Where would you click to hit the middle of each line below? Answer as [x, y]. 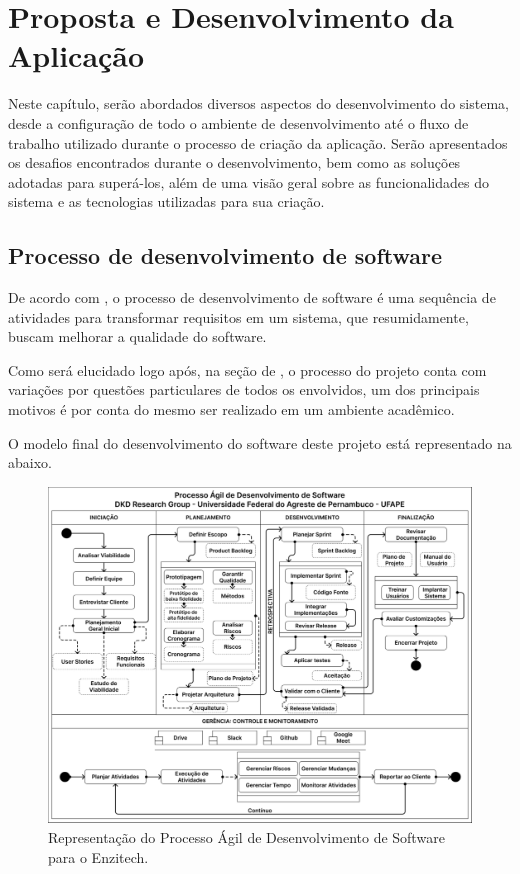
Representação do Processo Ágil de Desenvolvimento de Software [246, 837]
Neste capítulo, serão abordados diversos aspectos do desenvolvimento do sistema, [258, 103]
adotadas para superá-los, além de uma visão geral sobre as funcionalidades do [248, 181]
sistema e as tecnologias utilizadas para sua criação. [166, 201]
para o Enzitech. [98, 856]
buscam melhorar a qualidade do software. [137, 336]
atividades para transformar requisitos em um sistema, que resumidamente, [238, 316]
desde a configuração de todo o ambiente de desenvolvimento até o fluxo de [238, 122]
